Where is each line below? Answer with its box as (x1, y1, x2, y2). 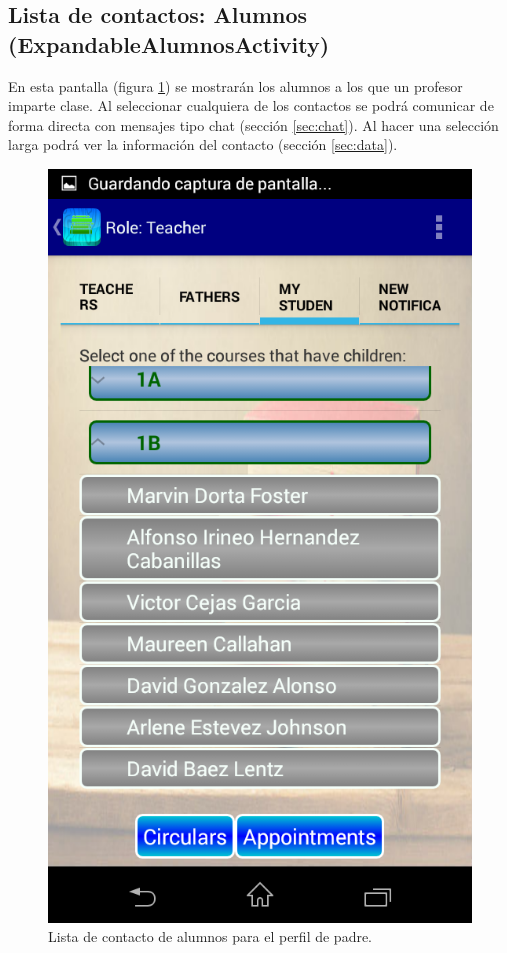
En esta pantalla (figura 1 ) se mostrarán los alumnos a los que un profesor (8, 75, 463, 96)
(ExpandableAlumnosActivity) (8, 28, 330, 59)
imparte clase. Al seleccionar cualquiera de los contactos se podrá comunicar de (8, 95, 494, 116)
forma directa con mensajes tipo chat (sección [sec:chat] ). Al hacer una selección (8, 114, 499, 135)
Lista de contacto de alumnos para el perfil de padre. (48, 926, 373, 947)
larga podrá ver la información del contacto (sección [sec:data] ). (8, 134, 398, 155)
